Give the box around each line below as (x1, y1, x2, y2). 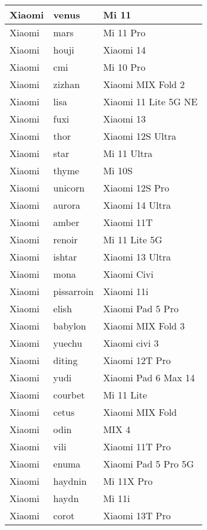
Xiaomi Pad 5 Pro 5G (103, 457, 195, 471)
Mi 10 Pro (103, 60, 146, 74)
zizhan (53, 77, 80, 91)
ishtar (53, 250, 77, 264)
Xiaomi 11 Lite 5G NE (103, 95, 198, 108)
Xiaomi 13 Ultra (103, 250, 171, 264)
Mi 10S (103, 164, 133, 177)
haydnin (53, 474, 87, 488)
